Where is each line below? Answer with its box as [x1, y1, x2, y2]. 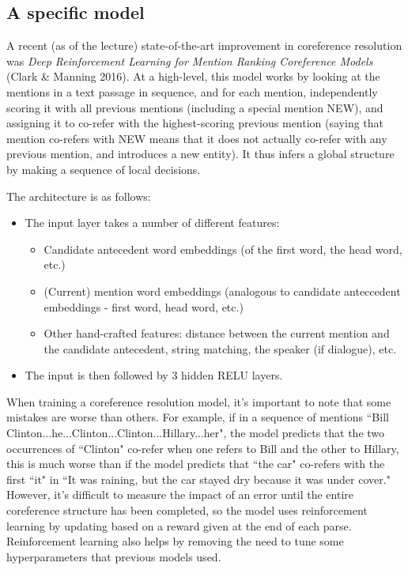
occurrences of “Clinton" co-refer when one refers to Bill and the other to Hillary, [6, 440, 399, 456]
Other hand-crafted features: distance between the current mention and [43, 325, 390, 342]
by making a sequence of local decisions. [6, 160, 201, 177]
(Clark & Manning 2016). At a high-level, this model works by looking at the [6, 68, 380, 85]
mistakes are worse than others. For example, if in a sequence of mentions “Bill [6, 409, 389, 425]
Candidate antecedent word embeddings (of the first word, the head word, [43, 240, 402, 257]
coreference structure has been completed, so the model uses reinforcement [6, 502, 368, 519]
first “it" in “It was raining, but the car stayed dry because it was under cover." [6, 470, 391, 487]
